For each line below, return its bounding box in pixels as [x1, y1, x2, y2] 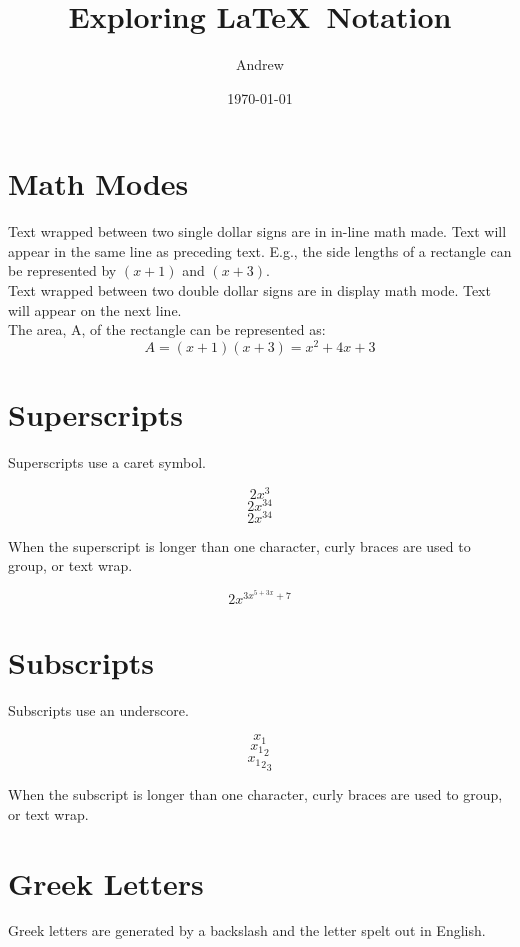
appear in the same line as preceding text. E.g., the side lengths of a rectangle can [8, 240, 512, 261]
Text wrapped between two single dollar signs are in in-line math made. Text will [8, 221, 507, 242]
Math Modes [8, 163, 189, 204]
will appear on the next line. [8, 299, 182, 320]
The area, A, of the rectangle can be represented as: [8, 319, 326, 340]
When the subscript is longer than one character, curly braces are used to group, [8, 784, 503, 805]
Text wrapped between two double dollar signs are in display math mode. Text [8, 280, 491, 301]
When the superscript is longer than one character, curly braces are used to [8, 535, 471, 556]
